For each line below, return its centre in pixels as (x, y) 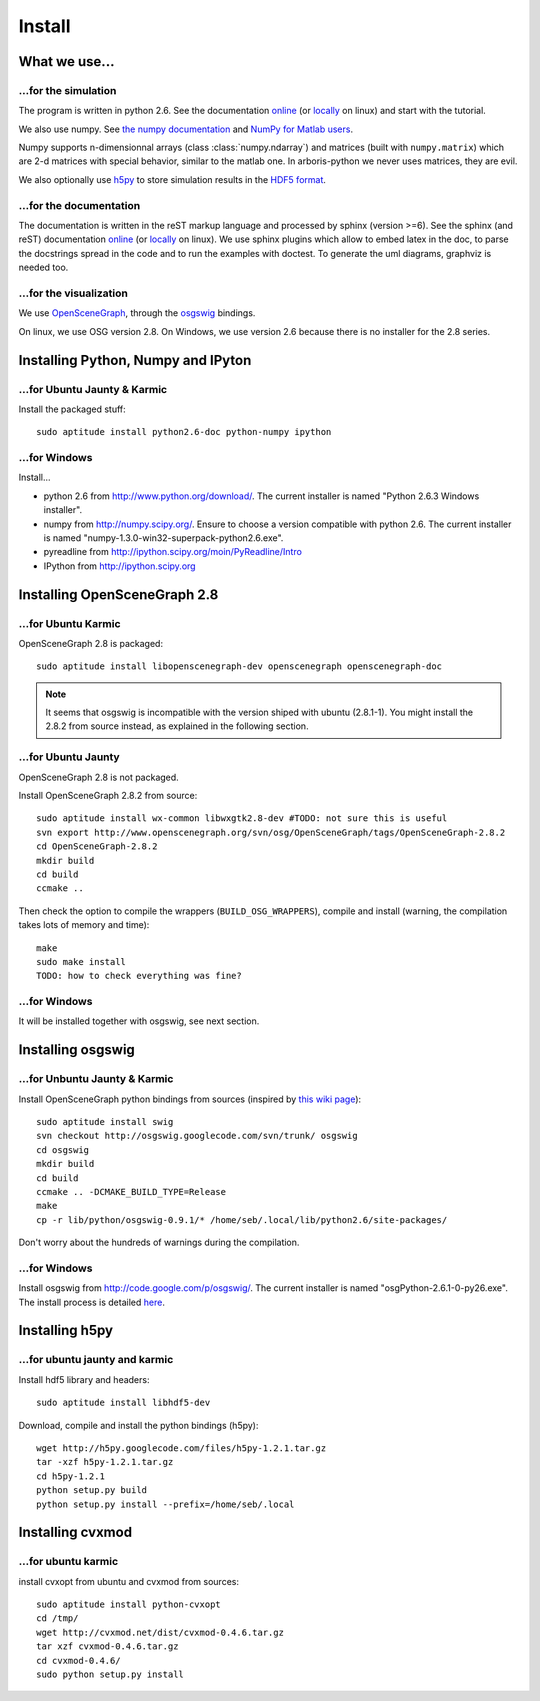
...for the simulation (67, 90)
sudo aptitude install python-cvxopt (129, 1604)
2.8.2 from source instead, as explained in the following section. (177, 726)
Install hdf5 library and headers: (84, 1379)
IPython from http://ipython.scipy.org (119, 566)
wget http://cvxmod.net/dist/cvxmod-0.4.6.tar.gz (160, 1632)
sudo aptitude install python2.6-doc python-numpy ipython (184, 432)
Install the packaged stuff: (72, 409)
